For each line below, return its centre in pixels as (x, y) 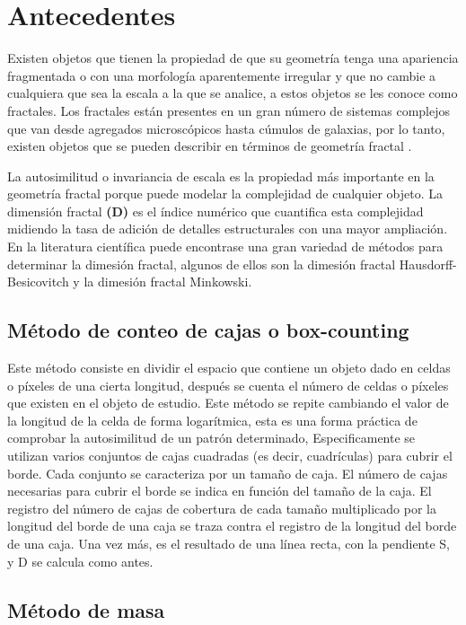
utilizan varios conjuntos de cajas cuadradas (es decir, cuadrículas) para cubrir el (230, 456)
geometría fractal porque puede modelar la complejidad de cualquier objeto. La (225, 194)
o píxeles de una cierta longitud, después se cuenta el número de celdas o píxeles (228, 385)
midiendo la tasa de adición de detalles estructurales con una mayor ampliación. (228, 229)
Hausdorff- (428, 264)
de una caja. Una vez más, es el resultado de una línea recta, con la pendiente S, (229, 543)
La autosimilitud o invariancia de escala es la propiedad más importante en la (221, 176)
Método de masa (86, 609)
